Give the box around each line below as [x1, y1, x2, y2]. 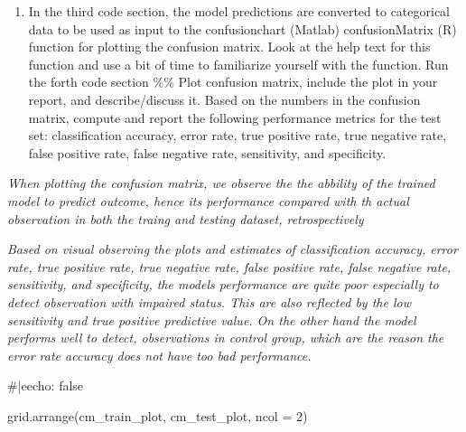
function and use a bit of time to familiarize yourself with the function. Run [28, 54, 449, 73]
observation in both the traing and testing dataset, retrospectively [7, 209, 364, 228]
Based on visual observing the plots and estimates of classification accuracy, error [7, 239, 458, 258]
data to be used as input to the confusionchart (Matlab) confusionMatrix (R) [28, 19, 457, 38]
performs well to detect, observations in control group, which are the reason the [7, 328, 444, 347]
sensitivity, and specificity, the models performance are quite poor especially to [7, 275, 439, 294]
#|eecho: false [7, 376, 84, 395]
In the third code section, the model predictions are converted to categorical [28, 2, 451, 20]
